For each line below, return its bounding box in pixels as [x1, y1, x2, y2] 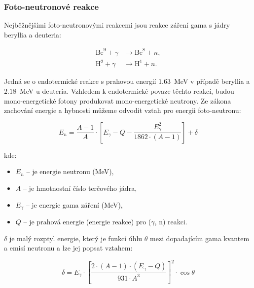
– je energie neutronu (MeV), [26, 166, 114, 177]
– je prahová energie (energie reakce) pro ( [23, 216, 151, 227]
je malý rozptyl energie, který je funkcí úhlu [9, 233, 143, 243]
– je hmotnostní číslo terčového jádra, [23, 183, 137, 193]
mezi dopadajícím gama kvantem [150, 233, 250, 243]
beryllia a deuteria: [4, 29, 61, 39]
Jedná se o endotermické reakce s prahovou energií [4, 76, 156, 86]
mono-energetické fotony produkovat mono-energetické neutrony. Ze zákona [4, 95, 231, 106]
